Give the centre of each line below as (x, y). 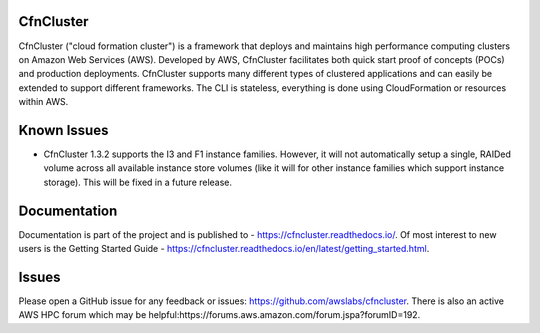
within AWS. (43, 102)
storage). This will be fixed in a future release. (138, 182)
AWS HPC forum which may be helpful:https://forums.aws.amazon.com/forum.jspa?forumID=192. (219, 315)
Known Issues (63, 130)
